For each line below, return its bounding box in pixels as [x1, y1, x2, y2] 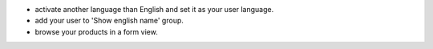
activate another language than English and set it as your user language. [34, 5, 274, 14]
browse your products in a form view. [34, 27, 158, 36]
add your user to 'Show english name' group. [34, 16, 184, 26]
